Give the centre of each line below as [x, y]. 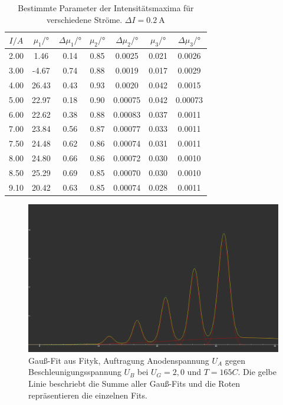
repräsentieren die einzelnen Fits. [88, 395]
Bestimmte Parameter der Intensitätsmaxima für [106, 8]
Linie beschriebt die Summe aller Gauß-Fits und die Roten [134, 384]
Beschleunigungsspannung [75, 372]
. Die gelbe [257, 372]
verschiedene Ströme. [85, 19]
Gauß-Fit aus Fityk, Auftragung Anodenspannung [119, 360]
